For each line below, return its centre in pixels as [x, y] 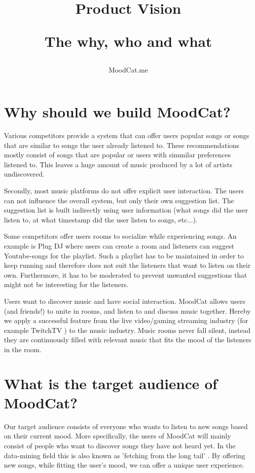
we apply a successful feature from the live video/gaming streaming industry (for [126, 320]
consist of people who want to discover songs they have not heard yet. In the [120, 446]
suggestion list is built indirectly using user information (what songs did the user [126, 210]
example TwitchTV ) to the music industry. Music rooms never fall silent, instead [127, 330]
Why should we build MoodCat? [117, 112]
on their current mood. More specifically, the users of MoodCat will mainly [118, 436]
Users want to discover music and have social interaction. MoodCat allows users [125, 301]
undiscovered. [24, 174]
